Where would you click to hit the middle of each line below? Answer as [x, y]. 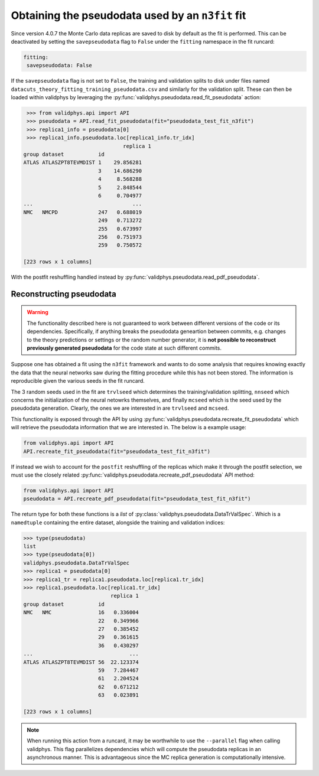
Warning [38, 312]
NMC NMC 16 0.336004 [81, 612]
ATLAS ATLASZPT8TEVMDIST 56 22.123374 [81, 662]
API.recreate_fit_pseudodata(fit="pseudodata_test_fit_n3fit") [117, 451]
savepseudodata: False [60, 66]
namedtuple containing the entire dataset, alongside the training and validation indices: [118, 522]
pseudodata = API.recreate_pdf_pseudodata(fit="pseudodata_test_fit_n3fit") [137, 499]
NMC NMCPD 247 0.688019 [82, 212]
